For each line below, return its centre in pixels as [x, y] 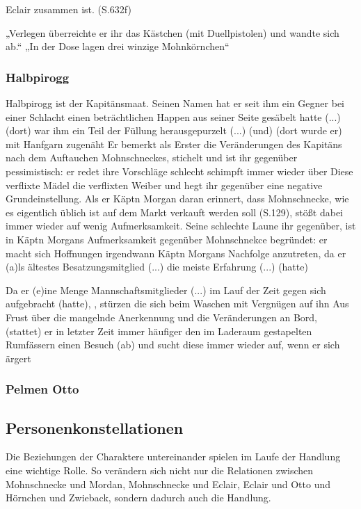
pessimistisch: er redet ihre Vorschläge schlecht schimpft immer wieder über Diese [179, 171]
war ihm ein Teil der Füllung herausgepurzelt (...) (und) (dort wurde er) [188, 130]
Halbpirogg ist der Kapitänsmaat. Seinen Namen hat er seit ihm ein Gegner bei [175, 103]
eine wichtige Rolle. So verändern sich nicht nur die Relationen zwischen [160, 470]
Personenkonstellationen [95, 427]
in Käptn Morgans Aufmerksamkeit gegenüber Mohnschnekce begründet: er [167, 239]
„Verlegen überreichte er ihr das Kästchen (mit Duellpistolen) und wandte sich [173, 32]
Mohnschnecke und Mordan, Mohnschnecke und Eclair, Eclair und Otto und [168, 484]
